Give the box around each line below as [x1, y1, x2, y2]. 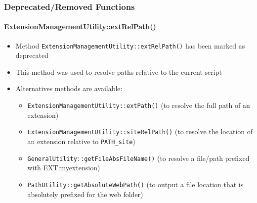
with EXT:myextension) [27, 162, 100, 173]
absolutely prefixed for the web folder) [27, 189, 143, 199]
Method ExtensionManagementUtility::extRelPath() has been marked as [15, 40, 245, 51]
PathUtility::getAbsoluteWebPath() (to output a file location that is [27, 179, 244, 189]
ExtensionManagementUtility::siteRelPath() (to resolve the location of [27, 126, 253, 137]
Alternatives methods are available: [15, 83, 123, 94]
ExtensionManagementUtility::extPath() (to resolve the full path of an [27, 100, 250, 110]
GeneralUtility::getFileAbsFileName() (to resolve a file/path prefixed [27, 152, 250, 163]
